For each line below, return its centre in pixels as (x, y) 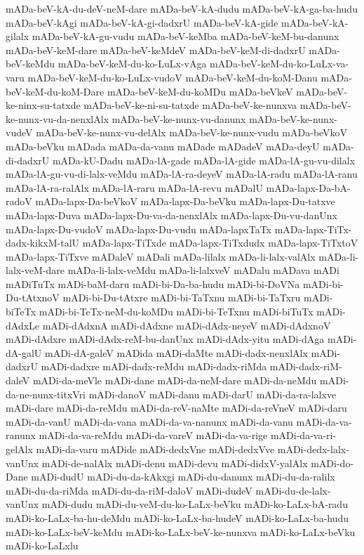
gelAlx (19, 449)
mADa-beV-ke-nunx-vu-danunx (179, 118)
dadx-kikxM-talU (43, 243)
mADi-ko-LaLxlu (42, 546)
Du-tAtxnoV (33, 298)
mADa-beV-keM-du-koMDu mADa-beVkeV (200, 91)
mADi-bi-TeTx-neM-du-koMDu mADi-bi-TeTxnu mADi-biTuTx (176, 312)
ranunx (21, 435)
